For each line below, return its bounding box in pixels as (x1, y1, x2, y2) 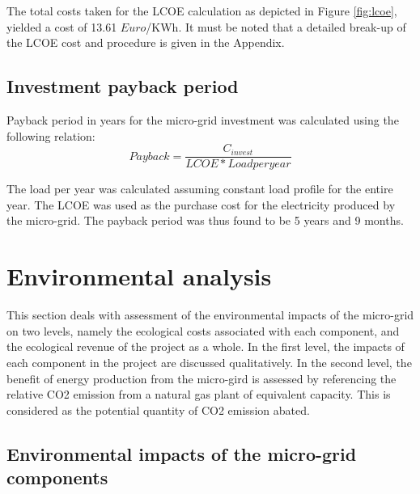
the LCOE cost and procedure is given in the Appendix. (6, 34, 285, 51)
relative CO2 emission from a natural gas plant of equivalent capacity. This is (6, 386, 391, 403)
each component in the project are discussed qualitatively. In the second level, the (6, 353, 412, 370)
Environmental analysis (6, 260, 272, 293)
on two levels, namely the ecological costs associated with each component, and (6, 322, 400, 339)
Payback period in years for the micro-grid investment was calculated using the (6, 111, 399, 128)
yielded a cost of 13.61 (6, 18, 117, 35)
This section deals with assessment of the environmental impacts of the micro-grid (6, 306, 414, 323)
